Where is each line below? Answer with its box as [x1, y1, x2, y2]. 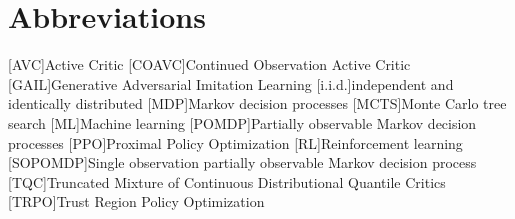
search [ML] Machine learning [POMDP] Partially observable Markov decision [8, 112, 477, 133]
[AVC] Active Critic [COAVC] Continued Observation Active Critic [8, 54, 411, 75]
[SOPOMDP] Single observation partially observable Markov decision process [8, 152, 477, 173]
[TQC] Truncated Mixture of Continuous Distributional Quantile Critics [8, 171, 446, 192]
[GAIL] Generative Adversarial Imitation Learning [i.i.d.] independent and [8, 73, 454, 94]
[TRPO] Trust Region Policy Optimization [8, 191, 265, 212]
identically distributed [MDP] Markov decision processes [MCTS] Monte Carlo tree [8, 93, 507, 114]
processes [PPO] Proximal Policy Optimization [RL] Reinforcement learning [8, 132, 463, 153]
